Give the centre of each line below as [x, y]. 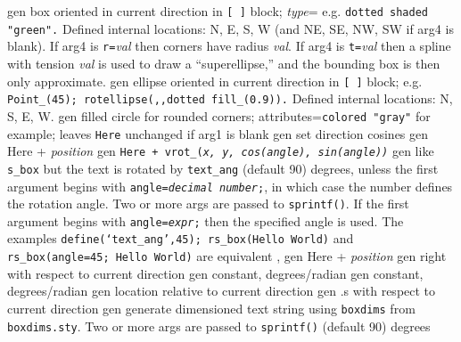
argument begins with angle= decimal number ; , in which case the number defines [230, 186]
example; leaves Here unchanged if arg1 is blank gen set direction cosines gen [218, 133]
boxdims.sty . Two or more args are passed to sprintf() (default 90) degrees [219, 326]
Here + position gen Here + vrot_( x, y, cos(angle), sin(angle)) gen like [221, 151]
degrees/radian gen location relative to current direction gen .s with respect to [222, 291]
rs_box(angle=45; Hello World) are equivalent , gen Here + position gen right [227, 256]
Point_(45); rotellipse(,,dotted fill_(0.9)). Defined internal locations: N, [230, 98]
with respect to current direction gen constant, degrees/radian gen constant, [215, 273]
